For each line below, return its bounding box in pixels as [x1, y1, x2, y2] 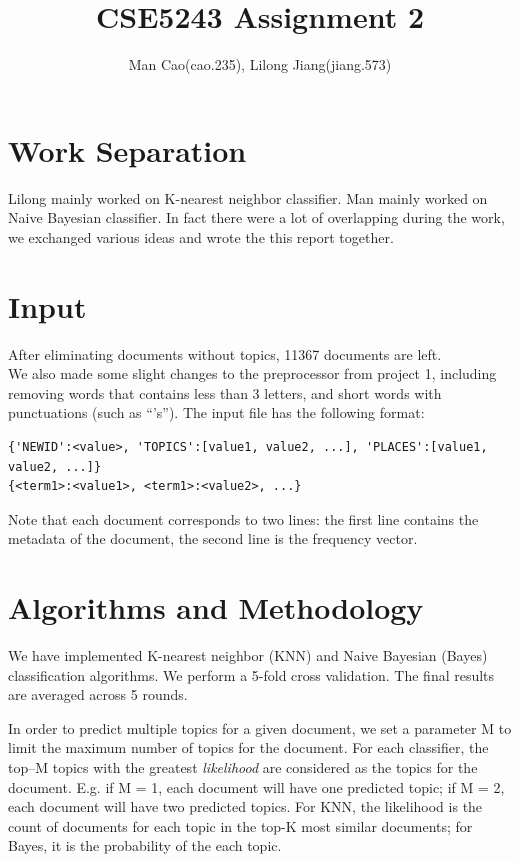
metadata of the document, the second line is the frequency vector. [8, 528, 418, 549]
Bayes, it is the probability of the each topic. [8, 835, 282, 856]
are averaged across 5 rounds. [8, 684, 188, 705]
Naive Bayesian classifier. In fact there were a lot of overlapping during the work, [8, 207, 505, 228]
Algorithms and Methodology [8, 587, 424, 628]
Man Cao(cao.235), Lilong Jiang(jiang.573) [128, 54, 392, 75]
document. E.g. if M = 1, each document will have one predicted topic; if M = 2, [8, 776, 505, 797]
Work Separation [8, 129, 247, 170]
